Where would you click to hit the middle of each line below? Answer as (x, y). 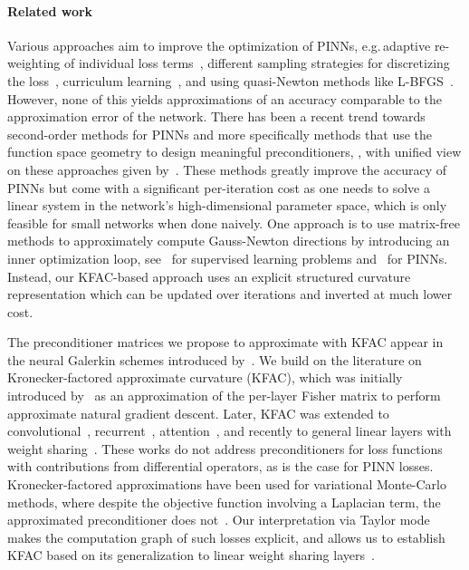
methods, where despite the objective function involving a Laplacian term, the (224, 502)
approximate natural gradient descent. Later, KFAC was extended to (198, 413)
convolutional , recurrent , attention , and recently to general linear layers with (230, 431)
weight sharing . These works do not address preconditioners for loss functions (225, 448)
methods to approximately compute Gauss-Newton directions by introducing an (229, 241)
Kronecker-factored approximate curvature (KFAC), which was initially (205, 377)
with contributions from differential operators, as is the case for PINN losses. (220, 466)
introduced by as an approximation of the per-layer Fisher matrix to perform (224, 396)
